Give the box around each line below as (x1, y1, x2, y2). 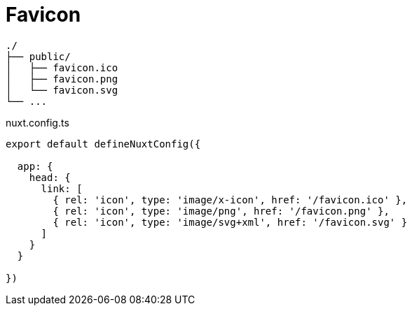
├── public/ (6, 50, 71, 62)
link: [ (41, 182, 83, 194)
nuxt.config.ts (6, 116, 69, 129)
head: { (29, 171, 71, 183)
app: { (17, 160, 53, 172)
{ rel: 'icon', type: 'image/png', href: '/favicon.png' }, (53, 205, 390, 217)
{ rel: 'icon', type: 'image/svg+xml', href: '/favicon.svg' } (53, 216, 408, 228)
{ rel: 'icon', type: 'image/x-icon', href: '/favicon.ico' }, (53, 194, 408, 205)
